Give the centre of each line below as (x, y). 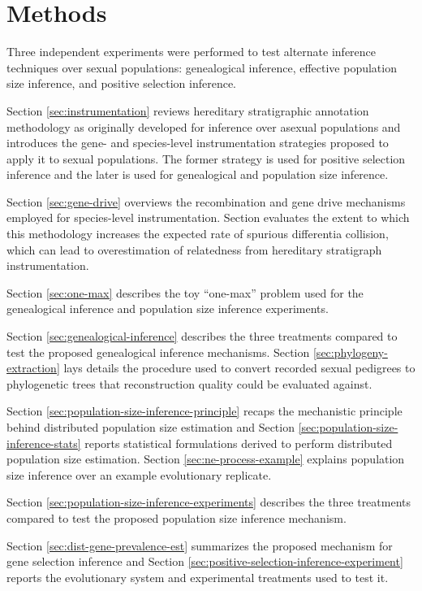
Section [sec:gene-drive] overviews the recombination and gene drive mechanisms (206, 201)
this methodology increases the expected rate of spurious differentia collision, (198, 234)
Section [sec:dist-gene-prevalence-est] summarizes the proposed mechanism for (200, 545)
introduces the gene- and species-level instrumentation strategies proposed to (198, 143)
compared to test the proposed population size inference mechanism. (177, 517)
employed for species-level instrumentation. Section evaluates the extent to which (208, 217)
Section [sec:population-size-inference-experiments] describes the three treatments (209, 502)
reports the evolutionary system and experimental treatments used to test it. (198, 577)
